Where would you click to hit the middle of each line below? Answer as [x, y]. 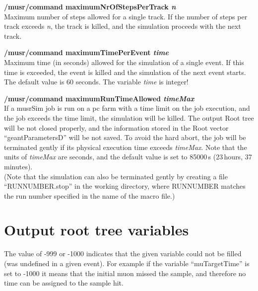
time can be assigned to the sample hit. [64, 283]
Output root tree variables [97, 230]
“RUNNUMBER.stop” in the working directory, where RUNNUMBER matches [125, 186]
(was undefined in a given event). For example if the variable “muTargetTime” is [127, 263]
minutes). [18, 166]
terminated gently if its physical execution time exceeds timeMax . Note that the [126, 147]
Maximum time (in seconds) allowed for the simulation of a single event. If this [124, 62]
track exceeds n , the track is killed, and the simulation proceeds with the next [123, 26]
